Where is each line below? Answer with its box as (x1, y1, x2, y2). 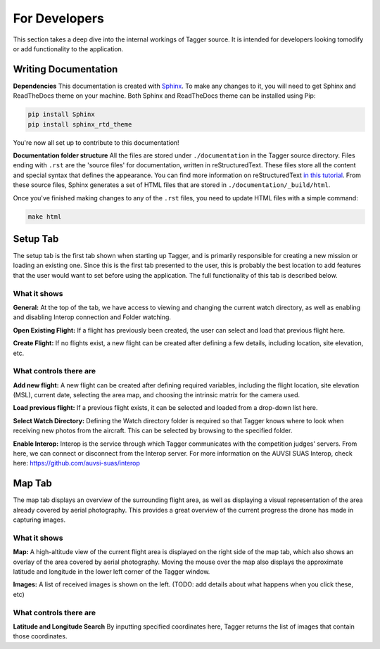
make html (27, 212, 62, 221)
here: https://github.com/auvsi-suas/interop (13, 459, 141, 468)
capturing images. (13, 515, 66, 524)
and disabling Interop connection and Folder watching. (13, 313, 172, 321)
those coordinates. (13, 632, 68, 641)
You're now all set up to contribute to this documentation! (13, 138, 179, 147)
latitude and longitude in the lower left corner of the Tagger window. (13, 567, 210, 576)
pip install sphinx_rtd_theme (27, 120, 132, 128)
